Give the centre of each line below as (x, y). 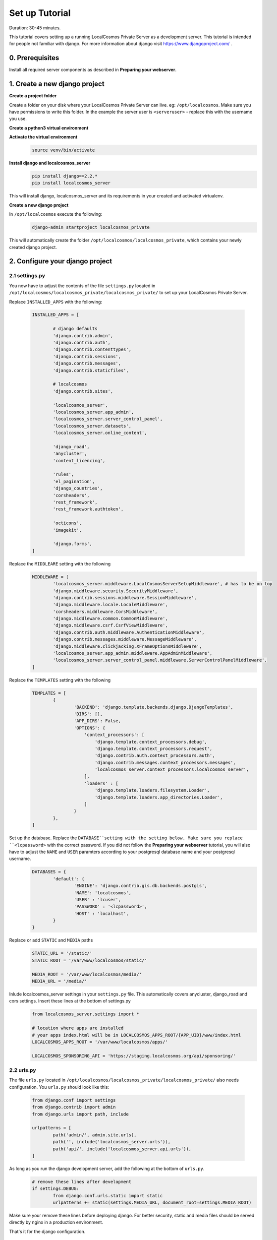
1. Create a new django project (57, 84)
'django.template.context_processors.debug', (151, 742)
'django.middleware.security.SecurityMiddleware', (115, 591)
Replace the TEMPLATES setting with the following (60, 680)
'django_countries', (78, 488)
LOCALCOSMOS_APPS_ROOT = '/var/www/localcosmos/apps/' (100, 1042)
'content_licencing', (79, 461)
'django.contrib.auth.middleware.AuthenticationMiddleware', (129, 632)
